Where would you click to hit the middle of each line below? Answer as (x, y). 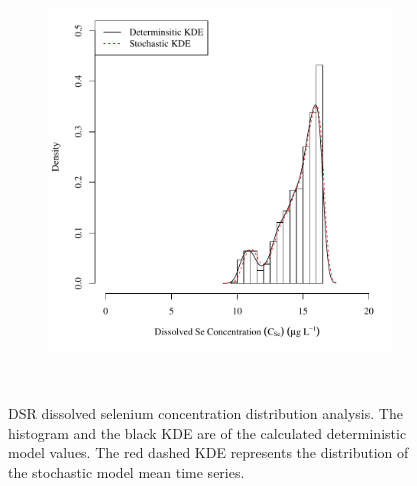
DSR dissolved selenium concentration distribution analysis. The (205, 413)
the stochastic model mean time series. (126, 471)
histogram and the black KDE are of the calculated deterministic (207, 432)
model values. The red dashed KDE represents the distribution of (208, 452)
